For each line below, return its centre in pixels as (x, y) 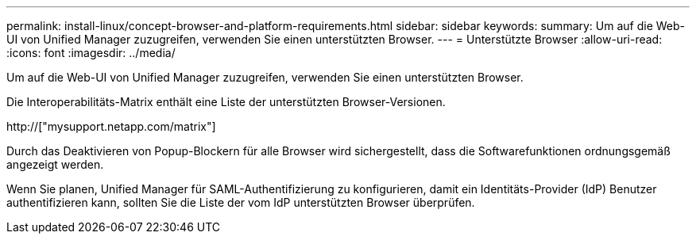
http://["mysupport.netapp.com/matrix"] (111, 126)
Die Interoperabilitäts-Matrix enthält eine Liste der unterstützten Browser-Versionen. (226, 102)
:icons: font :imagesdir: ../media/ (91, 53)
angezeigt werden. (55, 164)
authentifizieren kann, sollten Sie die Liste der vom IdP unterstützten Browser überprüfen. (241, 202)
